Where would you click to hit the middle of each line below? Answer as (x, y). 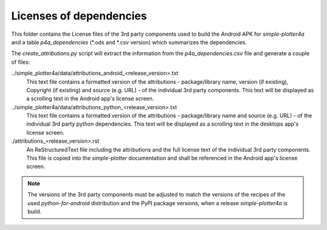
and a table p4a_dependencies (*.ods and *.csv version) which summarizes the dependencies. (129, 42)
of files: (21, 62)
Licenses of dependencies (79, 16)
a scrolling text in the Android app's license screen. (90, 99)
